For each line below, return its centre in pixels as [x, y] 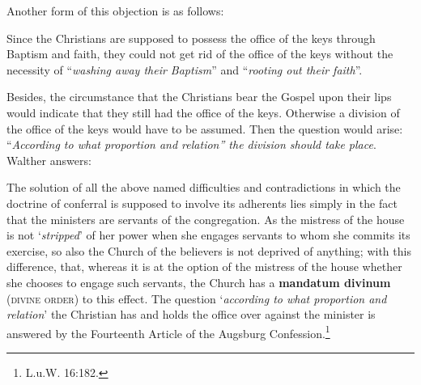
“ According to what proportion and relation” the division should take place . [191, 144]
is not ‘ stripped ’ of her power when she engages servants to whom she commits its [208, 235]
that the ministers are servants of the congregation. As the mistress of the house [206, 219]
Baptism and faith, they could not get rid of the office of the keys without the [200, 54]
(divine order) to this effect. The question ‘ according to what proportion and [197, 298]
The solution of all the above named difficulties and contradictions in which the [204, 187]
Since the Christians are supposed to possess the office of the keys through [191, 38]
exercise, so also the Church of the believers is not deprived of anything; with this [209, 250]
